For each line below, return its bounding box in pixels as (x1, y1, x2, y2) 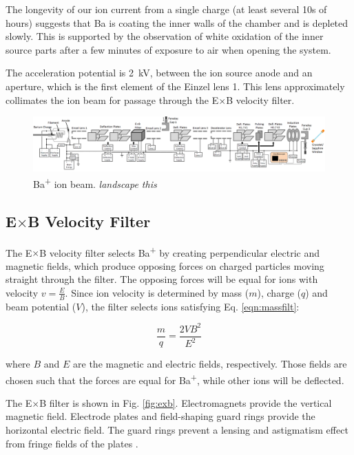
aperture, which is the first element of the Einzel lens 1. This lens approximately (6, 78, 345, 93)
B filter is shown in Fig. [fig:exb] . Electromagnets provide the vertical (39, 395, 332, 410)
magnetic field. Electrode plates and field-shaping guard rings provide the (6, 409, 315, 423)
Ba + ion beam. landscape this (33, 175, 157, 191)
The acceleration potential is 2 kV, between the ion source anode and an (6, 65, 313, 80)
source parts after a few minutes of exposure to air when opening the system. (6, 42, 331, 56)
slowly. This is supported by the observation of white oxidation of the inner (6, 29, 324, 43)
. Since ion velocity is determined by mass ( (65, 285, 249, 299)
